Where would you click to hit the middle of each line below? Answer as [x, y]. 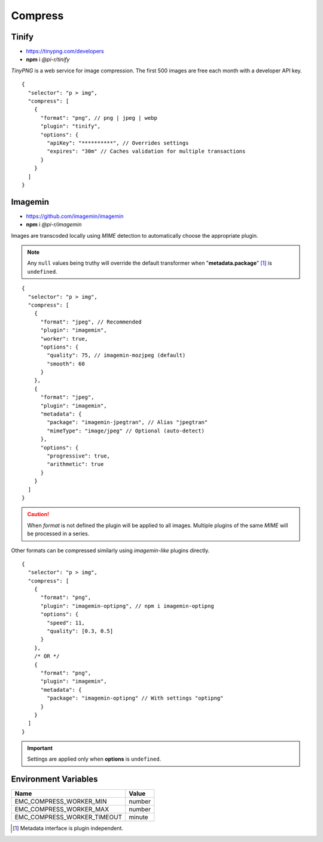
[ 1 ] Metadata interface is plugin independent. [68, 828]
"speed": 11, [66, 623]
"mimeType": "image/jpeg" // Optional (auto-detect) [126, 431]
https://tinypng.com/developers [65, 52]
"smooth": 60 [66, 364]
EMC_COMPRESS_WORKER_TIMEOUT [68, 817]
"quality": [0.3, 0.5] [80, 631]
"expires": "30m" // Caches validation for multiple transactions [146, 152]
